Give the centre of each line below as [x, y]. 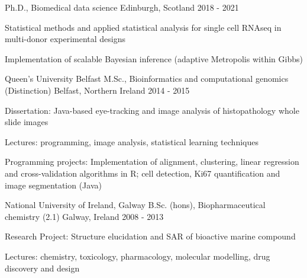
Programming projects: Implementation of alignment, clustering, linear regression [152, 162]
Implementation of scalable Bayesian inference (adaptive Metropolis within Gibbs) [154, 58]
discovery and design [42, 268]
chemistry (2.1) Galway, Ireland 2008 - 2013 [84, 216]
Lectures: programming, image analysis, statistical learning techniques [132, 141]
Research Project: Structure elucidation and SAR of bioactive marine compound [150, 236]
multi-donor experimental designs [65, 39]
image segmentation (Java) [53, 185]
